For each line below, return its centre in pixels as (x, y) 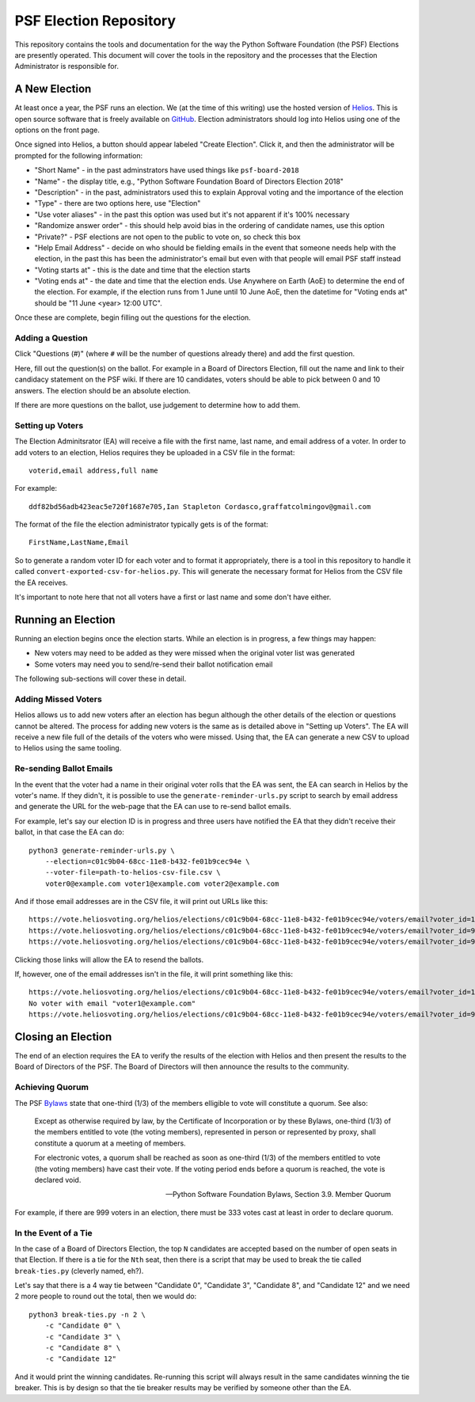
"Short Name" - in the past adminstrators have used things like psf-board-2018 (167, 170)
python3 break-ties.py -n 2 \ (87, 1315)
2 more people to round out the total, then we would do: (106, 1296)
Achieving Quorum (51, 1087)
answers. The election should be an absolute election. (103, 390)
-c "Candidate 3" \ (83, 1337)
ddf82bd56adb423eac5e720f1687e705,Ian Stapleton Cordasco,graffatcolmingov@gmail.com (200, 506)
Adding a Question (51, 338)
